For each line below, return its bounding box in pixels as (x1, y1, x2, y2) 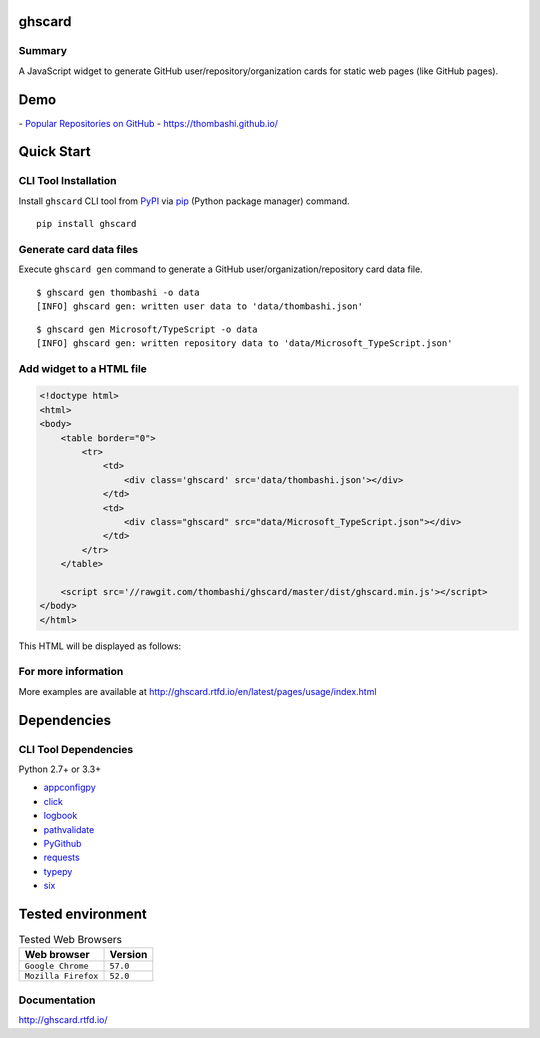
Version (109, 948, 148, 962)
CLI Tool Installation (18, 174, 117, 188)
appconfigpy (43, 781, 96, 794)
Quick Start (18, 143, 91, 160)
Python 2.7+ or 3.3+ (18, 763, 102, 775)
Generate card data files (18, 242, 139, 256)
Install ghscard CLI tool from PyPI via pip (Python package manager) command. (18, 195, 350, 207)
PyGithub (43, 837, 82, 849)
